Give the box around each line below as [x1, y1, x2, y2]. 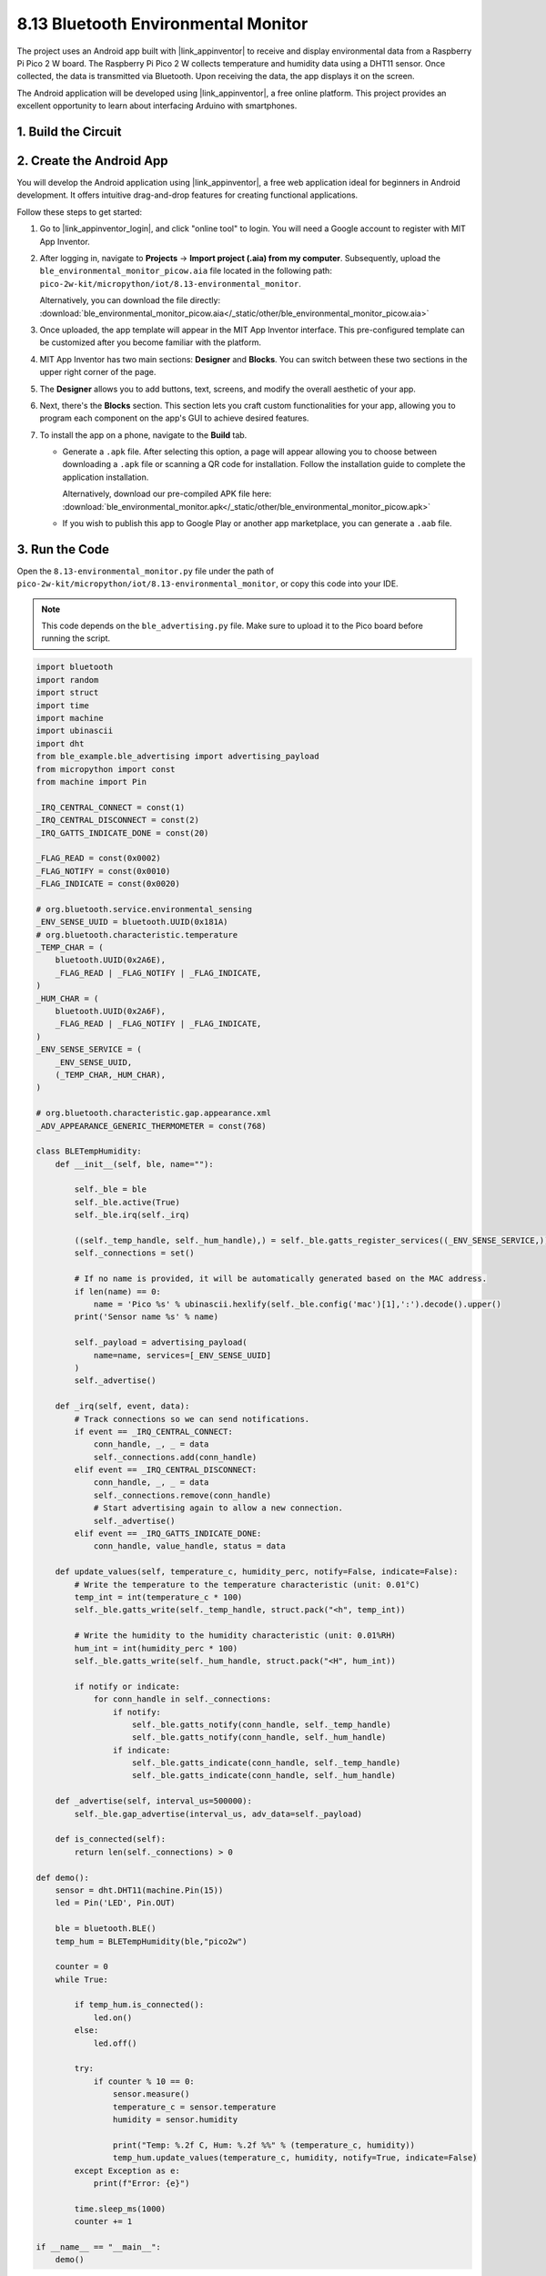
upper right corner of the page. [39, 367, 157, 378]
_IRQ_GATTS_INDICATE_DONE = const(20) [35, 828, 209, 838]
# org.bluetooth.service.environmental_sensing [35, 904, 252, 914]
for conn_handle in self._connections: [93, 1694, 272, 1704]
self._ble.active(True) [74, 1197, 181, 1207]
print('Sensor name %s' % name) [74, 1312, 218, 1322]
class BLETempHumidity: [35, 1146, 143, 1156]
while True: [55, 1974, 109, 1985]
